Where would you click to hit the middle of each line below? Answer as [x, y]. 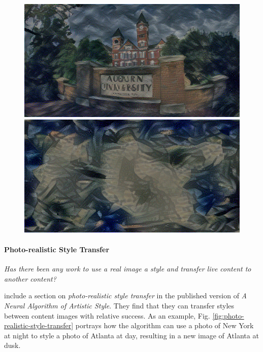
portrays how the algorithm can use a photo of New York [165, 325]
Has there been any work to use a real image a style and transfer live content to [128, 269]
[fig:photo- [228, 315]
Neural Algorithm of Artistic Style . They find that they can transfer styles [119, 306]
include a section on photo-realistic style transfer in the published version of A [126, 296]
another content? [30, 278]
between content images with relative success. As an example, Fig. [107, 315]
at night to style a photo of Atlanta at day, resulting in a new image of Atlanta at [131, 335]
